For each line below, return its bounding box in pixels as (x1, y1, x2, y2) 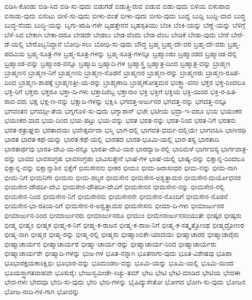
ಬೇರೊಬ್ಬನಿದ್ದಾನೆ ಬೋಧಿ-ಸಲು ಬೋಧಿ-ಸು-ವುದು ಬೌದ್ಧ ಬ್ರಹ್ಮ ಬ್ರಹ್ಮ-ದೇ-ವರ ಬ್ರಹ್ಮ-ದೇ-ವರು (26, 39, 226, 49)
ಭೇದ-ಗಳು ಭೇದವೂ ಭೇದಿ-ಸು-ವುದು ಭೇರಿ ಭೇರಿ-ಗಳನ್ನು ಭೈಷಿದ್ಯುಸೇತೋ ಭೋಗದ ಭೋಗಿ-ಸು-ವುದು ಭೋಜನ (4, 277, 246, 287)
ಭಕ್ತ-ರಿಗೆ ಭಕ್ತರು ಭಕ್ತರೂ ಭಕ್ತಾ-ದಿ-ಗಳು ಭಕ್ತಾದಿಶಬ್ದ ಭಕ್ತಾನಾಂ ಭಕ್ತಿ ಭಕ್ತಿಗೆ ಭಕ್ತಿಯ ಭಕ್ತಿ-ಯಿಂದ (4, 86, 208, 97)
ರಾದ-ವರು (4, 96, 27, 106)
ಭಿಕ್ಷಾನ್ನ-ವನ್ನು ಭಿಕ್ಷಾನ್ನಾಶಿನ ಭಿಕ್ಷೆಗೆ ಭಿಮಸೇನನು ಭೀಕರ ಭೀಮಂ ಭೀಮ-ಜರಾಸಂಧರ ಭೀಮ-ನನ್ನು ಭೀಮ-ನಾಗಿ (4, 163, 237, 173)
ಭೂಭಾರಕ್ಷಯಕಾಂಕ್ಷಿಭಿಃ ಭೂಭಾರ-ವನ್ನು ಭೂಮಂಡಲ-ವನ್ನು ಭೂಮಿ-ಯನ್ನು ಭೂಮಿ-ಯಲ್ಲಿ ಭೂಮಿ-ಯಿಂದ (4, 258, 234, 268)
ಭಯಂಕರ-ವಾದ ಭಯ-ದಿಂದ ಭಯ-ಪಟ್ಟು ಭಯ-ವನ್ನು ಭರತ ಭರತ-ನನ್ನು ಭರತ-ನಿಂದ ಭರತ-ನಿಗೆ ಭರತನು (4, 115, 236, 125)
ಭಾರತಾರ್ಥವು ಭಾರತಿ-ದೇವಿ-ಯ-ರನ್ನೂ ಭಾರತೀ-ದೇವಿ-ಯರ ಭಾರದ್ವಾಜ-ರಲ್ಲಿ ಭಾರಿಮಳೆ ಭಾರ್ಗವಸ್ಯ (4, 143, 219, 153)
